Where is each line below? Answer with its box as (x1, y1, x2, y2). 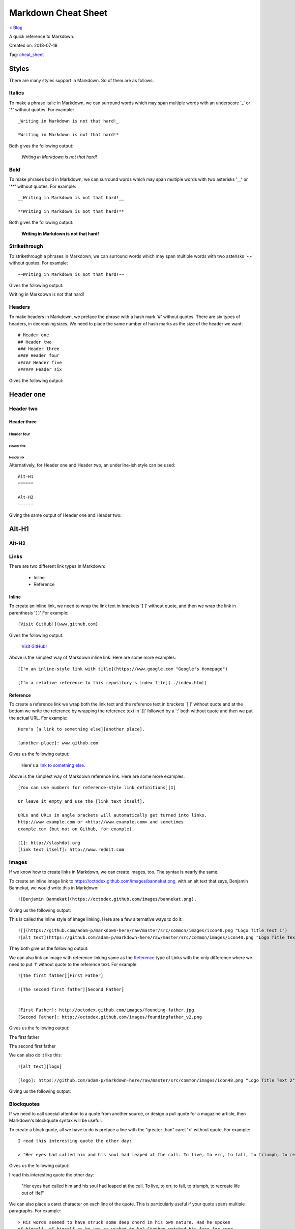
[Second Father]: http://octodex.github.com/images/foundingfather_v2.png (18, 1014, 202, 1020)
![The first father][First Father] (18, 973, 104, 978)
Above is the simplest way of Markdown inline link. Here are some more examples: (9, 654, 177, 661)
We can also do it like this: (9, 1052, 62, 1058)
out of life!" (21, 1190, 44, 1196)
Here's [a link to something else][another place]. (18, 727, 145, 732)
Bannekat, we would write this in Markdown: (9, 885, 99, 891)
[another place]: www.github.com (18, 740, 98, 746)
